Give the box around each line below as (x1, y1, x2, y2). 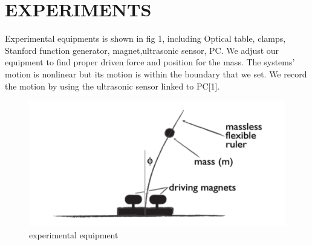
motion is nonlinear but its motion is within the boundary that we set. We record (5, 67, 307, 80)
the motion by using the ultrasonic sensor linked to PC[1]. (5, 79, 220, 92)
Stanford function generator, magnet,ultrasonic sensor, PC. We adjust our (5, 44, 279, 56)
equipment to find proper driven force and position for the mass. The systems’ (5, 56, 295, 68)
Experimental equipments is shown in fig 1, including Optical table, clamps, (5, 32, 286, 45)
